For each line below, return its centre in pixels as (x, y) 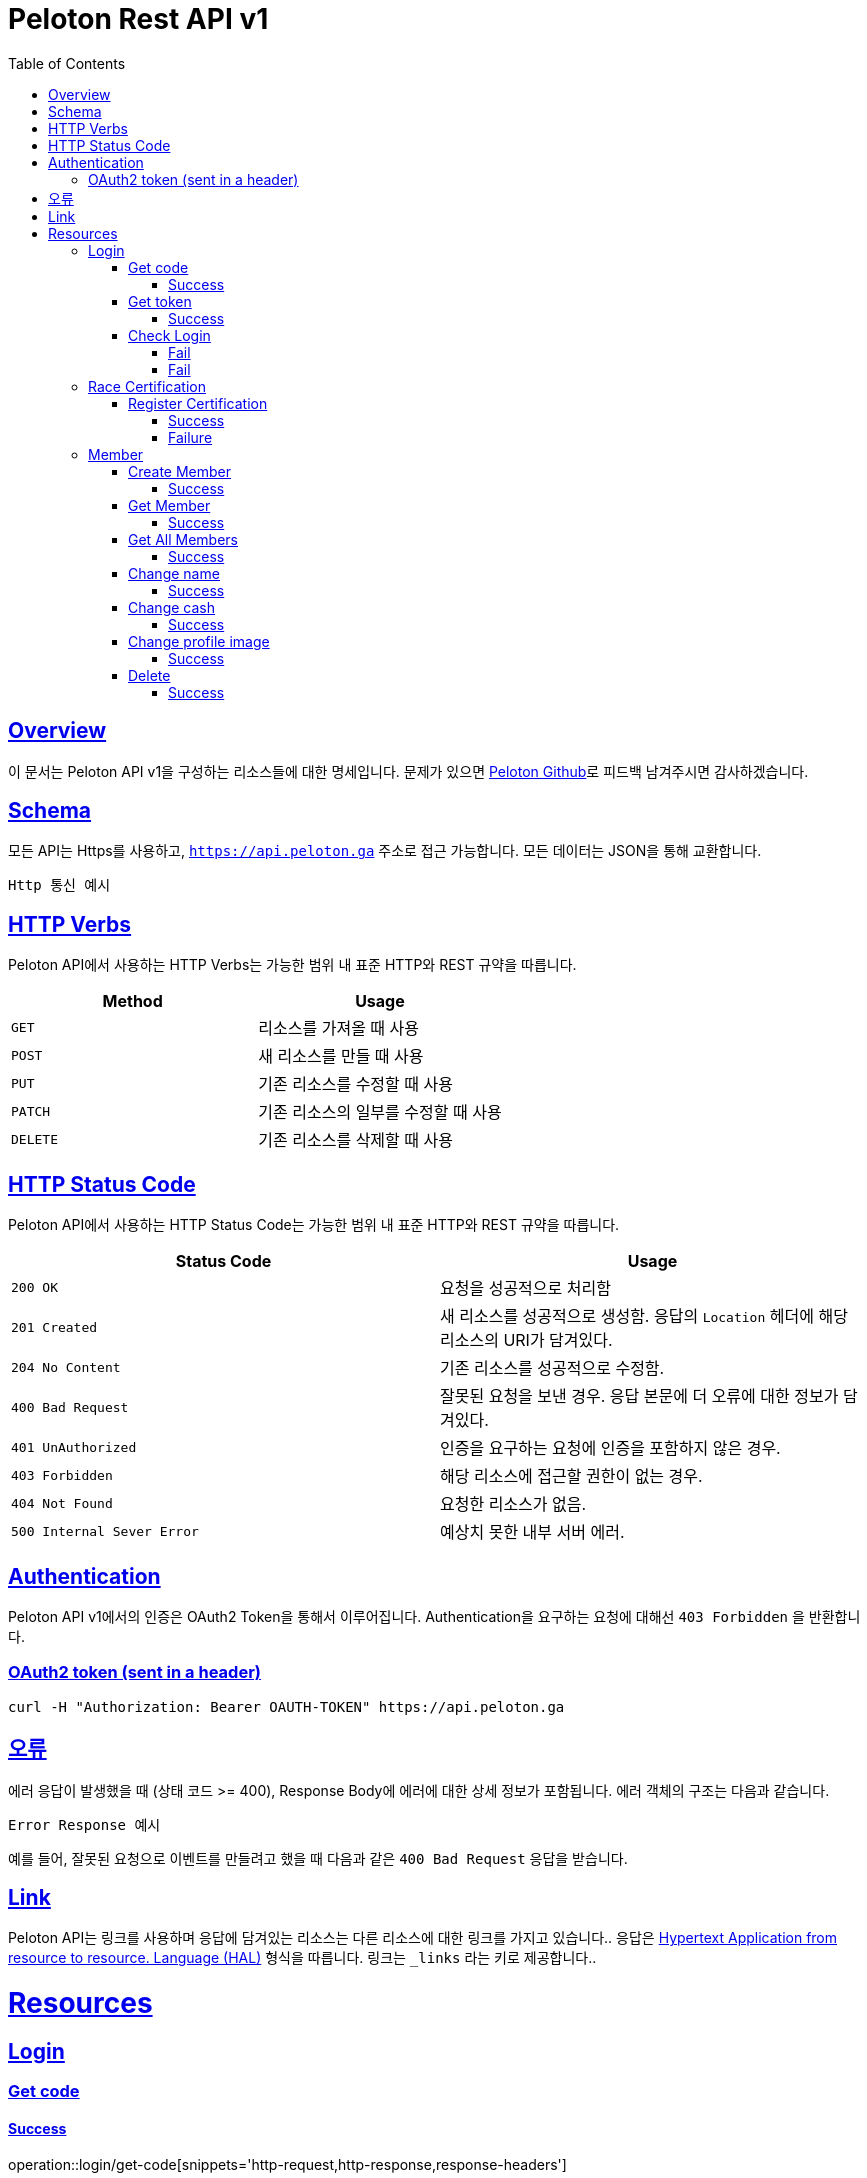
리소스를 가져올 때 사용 (339, 1028)
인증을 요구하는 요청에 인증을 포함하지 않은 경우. (610, 1448)
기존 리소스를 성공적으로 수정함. (552, 1368)
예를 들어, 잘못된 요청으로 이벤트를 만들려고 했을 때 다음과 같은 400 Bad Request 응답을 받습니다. (318, 1858)
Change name (174, 573)
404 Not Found (62, 1503)
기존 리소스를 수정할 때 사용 (355, 1084)
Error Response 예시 (84, 1824)
